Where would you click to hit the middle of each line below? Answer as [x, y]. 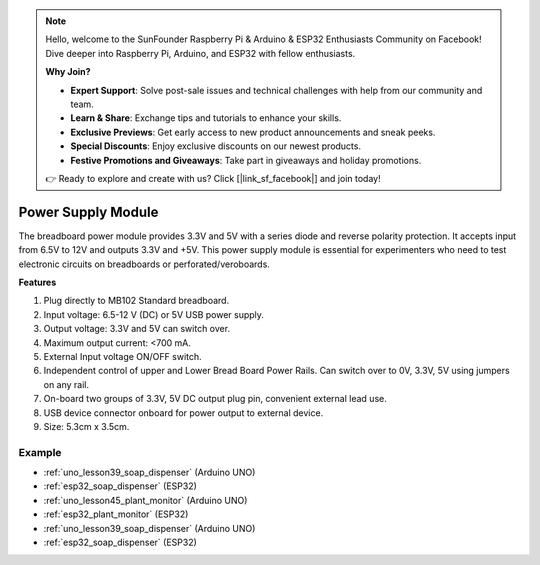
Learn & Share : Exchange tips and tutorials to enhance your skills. [206, 118]
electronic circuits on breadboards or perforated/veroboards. [144, 264]
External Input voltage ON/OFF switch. [122, 356]
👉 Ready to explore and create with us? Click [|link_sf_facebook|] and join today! [213, 178]
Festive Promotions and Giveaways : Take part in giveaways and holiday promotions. [246, 160]
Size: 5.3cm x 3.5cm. [86, 426]
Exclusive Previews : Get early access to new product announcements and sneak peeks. [253, 132]
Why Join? [68, 72]
